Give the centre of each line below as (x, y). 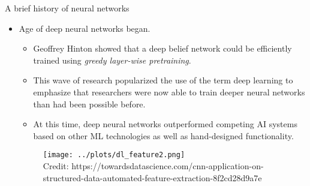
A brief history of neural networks (67, 8)
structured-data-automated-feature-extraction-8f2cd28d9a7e (152, 177)
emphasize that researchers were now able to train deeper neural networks (169, 91)
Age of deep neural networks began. (85, 28)
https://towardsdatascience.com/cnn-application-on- (168, 166)
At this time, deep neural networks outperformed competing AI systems (165, 124)
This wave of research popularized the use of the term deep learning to (163, 80)
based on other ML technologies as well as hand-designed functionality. (163, 135)
